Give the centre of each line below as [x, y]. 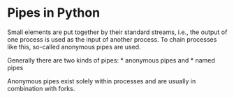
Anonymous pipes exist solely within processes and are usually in [102, 81]
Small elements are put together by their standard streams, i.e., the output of [117, 32]
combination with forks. [41, 88]
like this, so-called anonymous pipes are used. [74, 47]
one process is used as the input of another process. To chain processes [112, 39]
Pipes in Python [53, 13]
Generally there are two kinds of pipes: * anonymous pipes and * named [111, 60]
